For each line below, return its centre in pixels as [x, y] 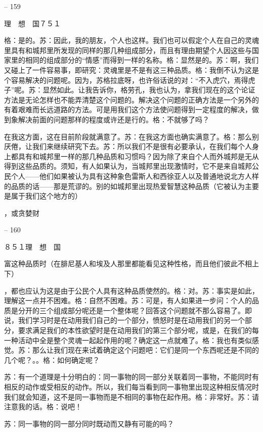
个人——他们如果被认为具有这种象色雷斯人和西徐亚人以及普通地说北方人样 [135, 176]
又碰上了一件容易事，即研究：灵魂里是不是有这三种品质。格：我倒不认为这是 [131, 69]
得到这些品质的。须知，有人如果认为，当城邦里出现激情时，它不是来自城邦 [128, 166]
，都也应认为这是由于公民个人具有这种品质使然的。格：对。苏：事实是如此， [131, 290]
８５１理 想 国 [32, 246]
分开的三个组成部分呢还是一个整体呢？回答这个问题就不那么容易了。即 [135, 310]
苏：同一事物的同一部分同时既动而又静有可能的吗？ [89, 423]
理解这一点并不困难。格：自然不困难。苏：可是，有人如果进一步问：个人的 [128, 300]
